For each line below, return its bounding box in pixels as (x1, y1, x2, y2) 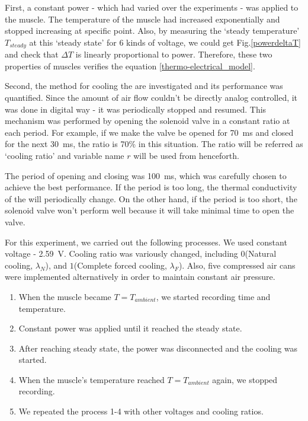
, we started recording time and (156, 290, 271, 302)
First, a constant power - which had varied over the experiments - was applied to (5, 1, 299, 13)
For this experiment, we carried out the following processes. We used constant (5, 235, 287, 248)
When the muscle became (18, 290, 111, 302)
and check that (5, 48, 59, 60)
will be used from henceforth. (133, 149, 239, 161)
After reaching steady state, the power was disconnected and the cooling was (18, 342, 298, 354)
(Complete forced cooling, (73, 259, 167, 271)
